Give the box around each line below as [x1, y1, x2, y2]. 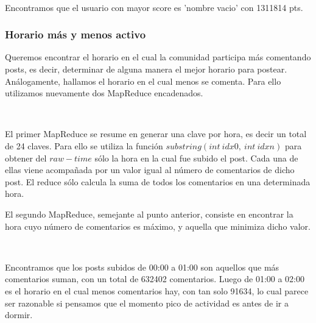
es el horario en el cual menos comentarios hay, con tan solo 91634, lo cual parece [5, 284, 309, 297]
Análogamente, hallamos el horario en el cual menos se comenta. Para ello [5, 74, 281, 87]
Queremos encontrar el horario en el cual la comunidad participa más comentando [5, 51, 311, 63]
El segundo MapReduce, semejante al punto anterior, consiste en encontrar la [5, 207, 293, 220]
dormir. [5, 308, 33, 321]
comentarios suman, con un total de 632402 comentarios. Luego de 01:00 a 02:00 [5, 272, 305, 285]
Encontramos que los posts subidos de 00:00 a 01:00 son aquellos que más [5, 260, 279, 273]
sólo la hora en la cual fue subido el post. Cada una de [94, 151, 298, 164]
